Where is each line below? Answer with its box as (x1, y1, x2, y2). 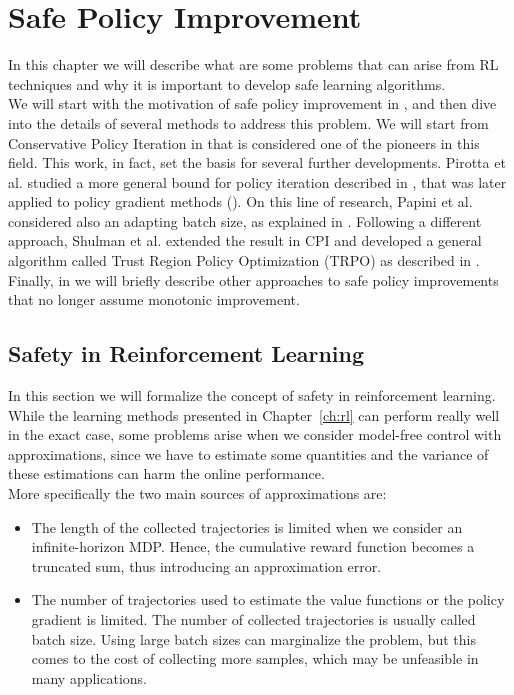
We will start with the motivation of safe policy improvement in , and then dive (8, 93, 497, 114)
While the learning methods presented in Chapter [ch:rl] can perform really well (8, 404, 500, 425)
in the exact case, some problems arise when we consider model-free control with (8, 424, 502, 445)
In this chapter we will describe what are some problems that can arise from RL (8, 54, 499, 75)
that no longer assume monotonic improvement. (8, 289, 300, 310)
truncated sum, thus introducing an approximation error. (31, 555, 382, 576)
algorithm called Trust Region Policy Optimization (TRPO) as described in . (8, 250, 480, 271)
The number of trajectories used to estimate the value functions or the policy (31, 589, 505, 610)
